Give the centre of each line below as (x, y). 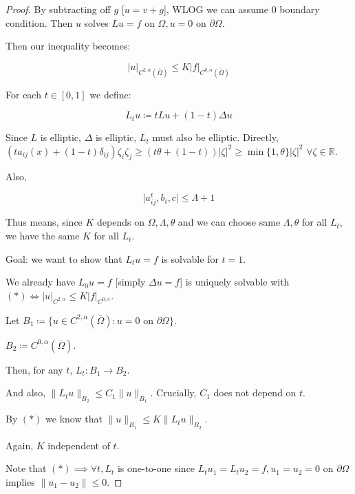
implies (20, 481)
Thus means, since (44, 222)
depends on (121, 222)
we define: (110, 94)
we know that (74, 419)
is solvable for (190, 258)
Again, (20, 445)
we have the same (43, 236)
